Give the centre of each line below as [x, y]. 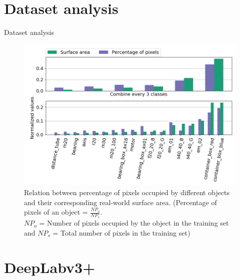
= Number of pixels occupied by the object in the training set [134, 223]
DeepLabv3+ [50, 267]
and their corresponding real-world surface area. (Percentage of [120, 202]
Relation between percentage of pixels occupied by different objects [127, 192]
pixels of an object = [56, 212]
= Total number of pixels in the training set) [121, 232]
